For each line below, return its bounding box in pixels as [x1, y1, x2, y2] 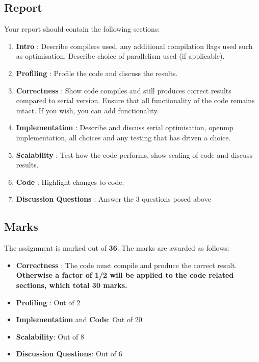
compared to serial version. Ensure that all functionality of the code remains [16, 95, 255, 106]
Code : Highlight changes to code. [16, 176, 124, 187]
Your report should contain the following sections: [4, 23, 160, 34]
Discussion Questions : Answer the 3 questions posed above [16, 194, 211, 204]
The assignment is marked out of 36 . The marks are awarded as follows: [4, 243, 229, 253]
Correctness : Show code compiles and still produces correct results [16, 85, 231, 95]
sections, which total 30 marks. [16, 279, 127, 290]
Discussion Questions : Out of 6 [16, 348, 122, 359]
